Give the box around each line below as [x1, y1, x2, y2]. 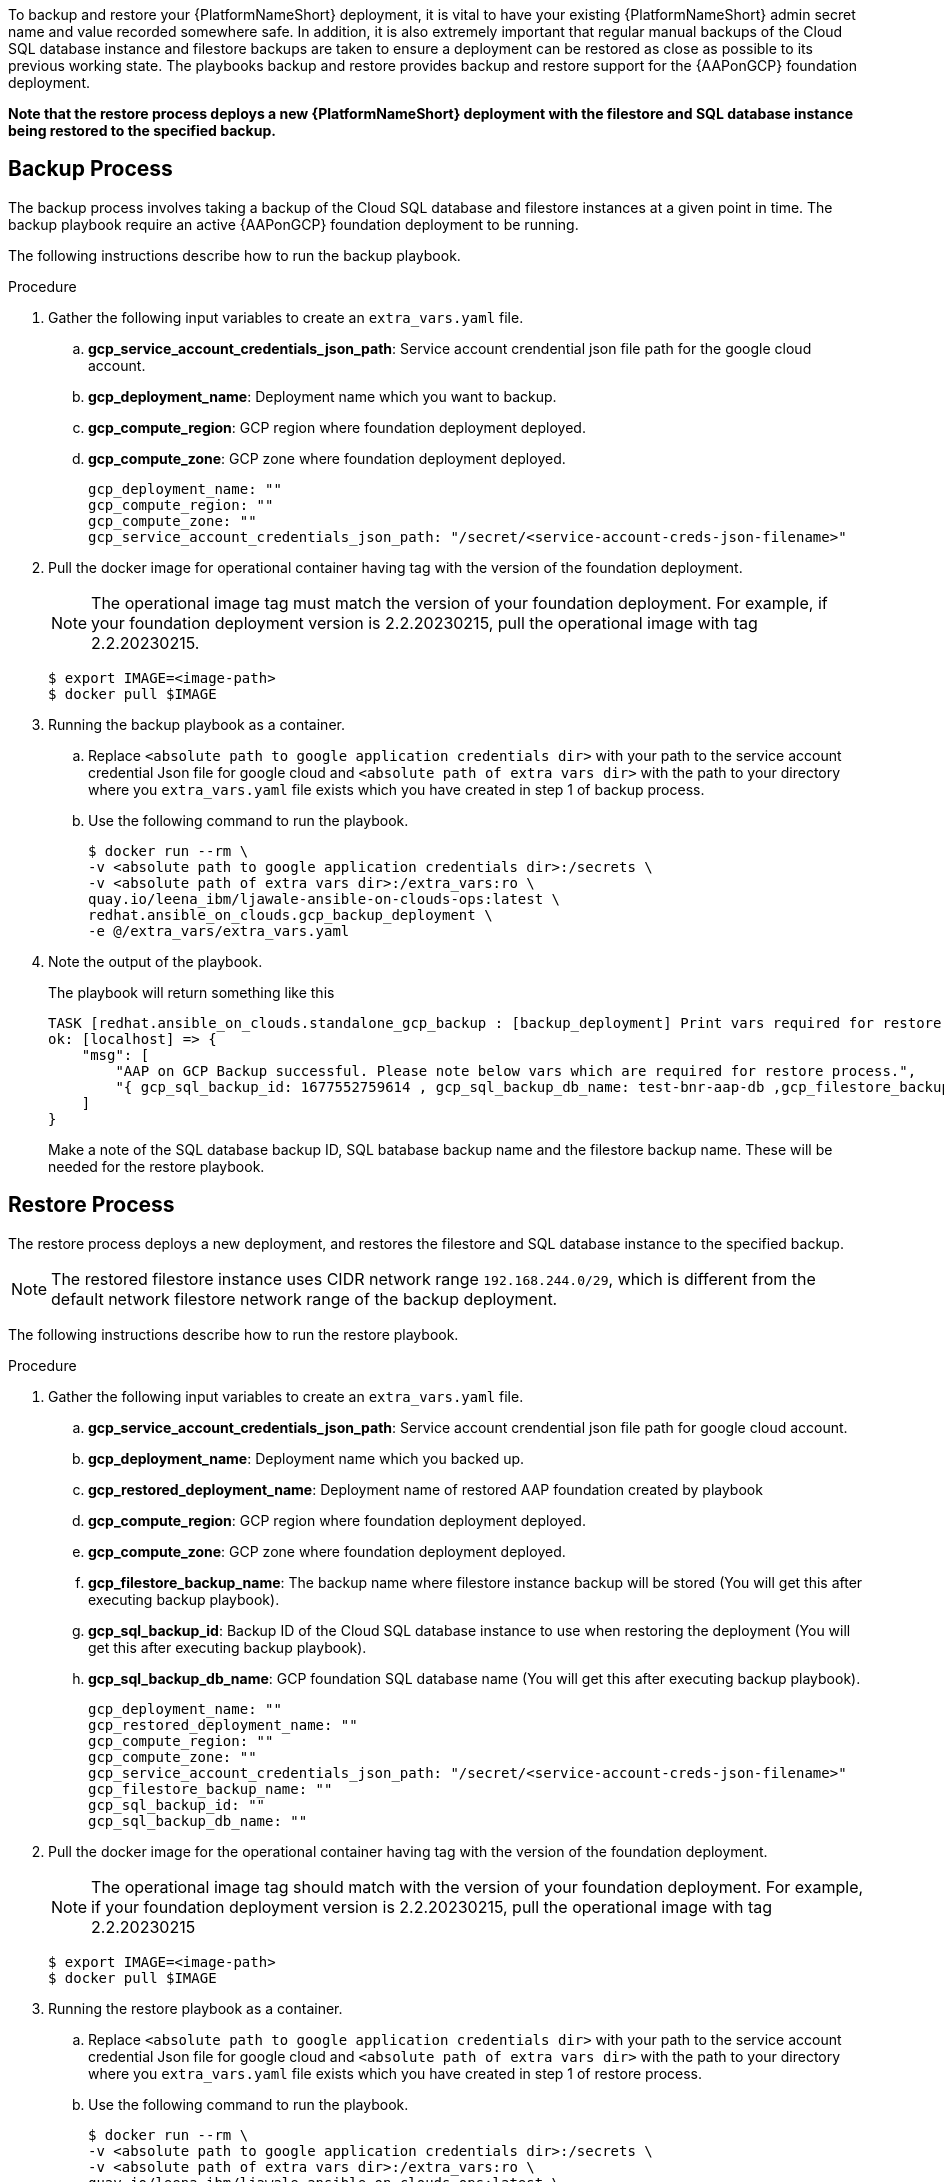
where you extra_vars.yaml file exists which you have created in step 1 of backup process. [88, 780, 705, 798]
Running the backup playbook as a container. [48, 715, 345, 733]
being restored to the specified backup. [8, 122, 276, 139]
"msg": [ [81, 1046, 150, 1063]
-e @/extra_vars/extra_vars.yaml [88, 922, 350, 939]
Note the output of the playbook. [48, 952, 263, 970]
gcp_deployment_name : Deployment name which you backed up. [88, 1449, 525, 1467]
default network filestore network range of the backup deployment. [51, 1288, 558, 1309]
